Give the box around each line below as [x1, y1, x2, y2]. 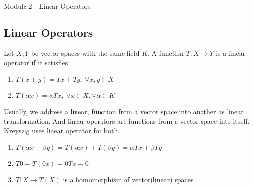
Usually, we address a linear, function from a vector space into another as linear [4, 106, 244, 116]
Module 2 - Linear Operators [4, 1, 91, 11]
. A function [148, 47, 184, 58]
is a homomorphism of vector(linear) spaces [63, 174, 194, 184]
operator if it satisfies [4, 57, 68, 68]
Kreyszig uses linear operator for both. [4, 125, 120, 136]
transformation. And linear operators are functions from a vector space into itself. [4, 116, 250, 126]
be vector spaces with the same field [31, 47, 140, 58]
